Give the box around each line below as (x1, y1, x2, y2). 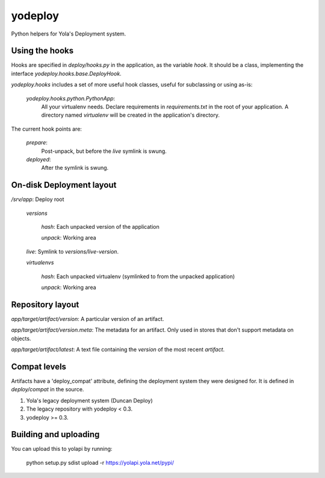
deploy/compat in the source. (11, 386, 84, 393)
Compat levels (11, 361, 66, 371)
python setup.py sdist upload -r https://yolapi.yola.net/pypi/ (26, 459, 175, 466)
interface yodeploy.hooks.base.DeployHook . (11, 70, 122, 77)
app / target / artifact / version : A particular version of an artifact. (11, 315, 164, 322)
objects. (11, 335, 31, 342)
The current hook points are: (11, 125, 82, 132)
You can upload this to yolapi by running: (11, 445, 113, 453)
